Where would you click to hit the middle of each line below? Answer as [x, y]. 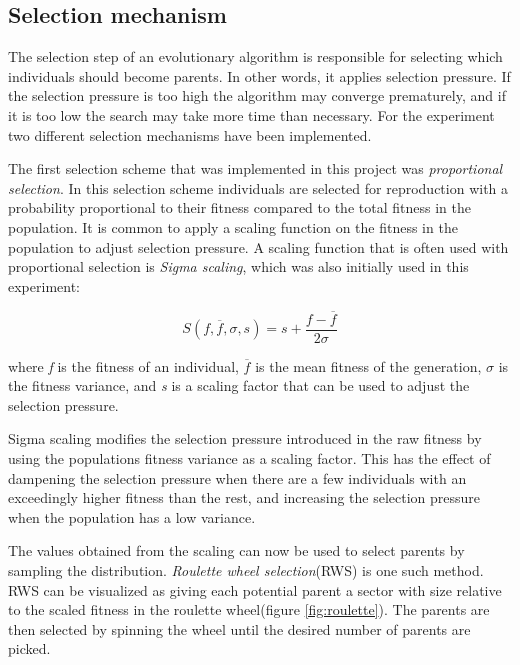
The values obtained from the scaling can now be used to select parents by [236, 550]
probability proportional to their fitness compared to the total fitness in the [239, 207]
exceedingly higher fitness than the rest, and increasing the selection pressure [244, 497]
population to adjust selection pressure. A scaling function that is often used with [258, 246]
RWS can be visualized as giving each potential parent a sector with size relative [255, 589]
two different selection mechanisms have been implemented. [190, 134]
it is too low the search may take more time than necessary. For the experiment [251, 114]
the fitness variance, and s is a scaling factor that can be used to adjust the [239, 385]
